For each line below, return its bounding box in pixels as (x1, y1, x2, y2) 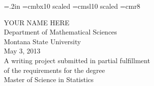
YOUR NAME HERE (4, 17, 69, 27)
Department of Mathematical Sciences (4, 27, 117, 37)
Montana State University (4, 36, 81, 46)
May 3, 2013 (4, 46, 41, 56)
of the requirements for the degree (4, 65, 105, 75)
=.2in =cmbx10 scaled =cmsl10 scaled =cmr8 (4, 1, 140, 11)
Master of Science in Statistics (4, 74, 94, 85)
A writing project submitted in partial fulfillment (4, 55, 150, 65)
